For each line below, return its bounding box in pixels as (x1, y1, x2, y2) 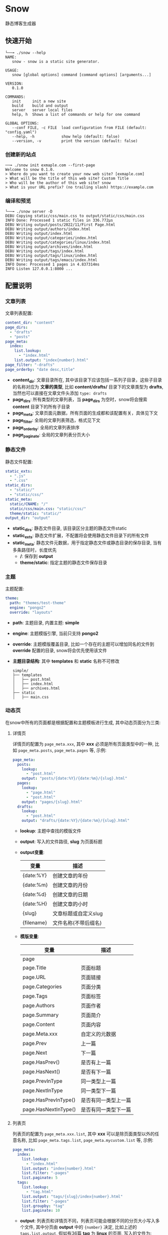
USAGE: (5, 68, 19, 73)
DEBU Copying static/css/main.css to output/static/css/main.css (5, 214, 144, 219)
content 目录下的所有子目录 (12, 404, 70, 410)
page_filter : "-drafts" (5, 362, 55, 367)
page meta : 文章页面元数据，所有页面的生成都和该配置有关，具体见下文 (12, 410, 158, 417)
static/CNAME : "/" (10, 501, 49, 506)
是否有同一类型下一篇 (81, 1107, 131, 1114)
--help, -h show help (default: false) (12, 134, 120, 139)
